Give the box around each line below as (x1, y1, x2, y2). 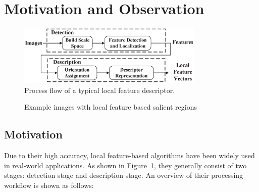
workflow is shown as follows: (4, 179, 94, 190)
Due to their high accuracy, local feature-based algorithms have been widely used (4, 150, 255, 161)
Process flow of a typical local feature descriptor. (24, 84, 175, 95)
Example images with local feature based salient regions (24, 102, 197, 112)
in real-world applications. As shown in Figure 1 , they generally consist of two (4, 160, 247, 170)
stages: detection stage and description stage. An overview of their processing (4, 170, 243, 180)
